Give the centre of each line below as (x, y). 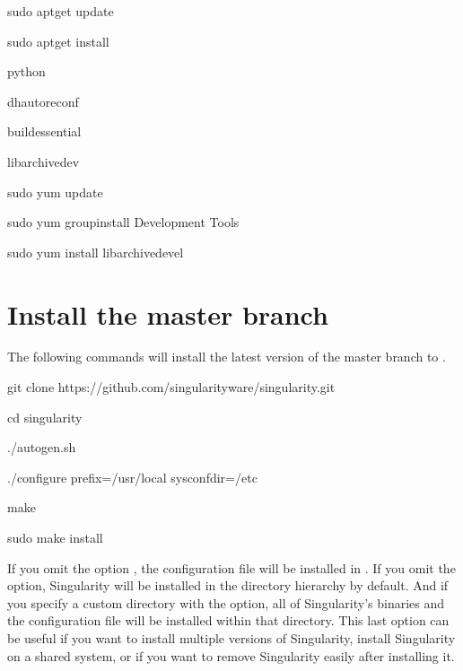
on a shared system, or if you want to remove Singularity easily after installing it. (231, 655)
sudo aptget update (61, 11)
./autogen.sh (42, 447)
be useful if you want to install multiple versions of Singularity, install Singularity (231, 638)
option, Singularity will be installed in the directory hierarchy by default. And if (228, 585)
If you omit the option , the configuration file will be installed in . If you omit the (231, 567)
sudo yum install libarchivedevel (96, 252)
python (26, 71)
